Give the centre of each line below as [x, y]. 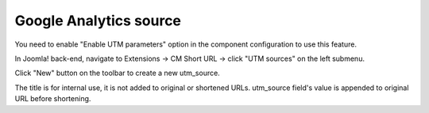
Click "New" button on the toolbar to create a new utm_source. [117, 73]
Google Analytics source [98, 21]
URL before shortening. [53, 99]
